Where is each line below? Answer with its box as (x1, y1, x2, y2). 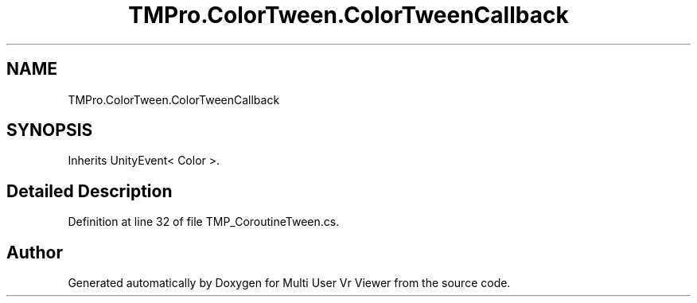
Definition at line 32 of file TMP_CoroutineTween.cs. (68, 215, 340, 229)
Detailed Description (6, 181, 173, 201)
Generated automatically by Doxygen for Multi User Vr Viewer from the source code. (68, 276, 511, 290)
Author (6, 242, 63, 262)
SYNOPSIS (6, 120, 93, 141)
